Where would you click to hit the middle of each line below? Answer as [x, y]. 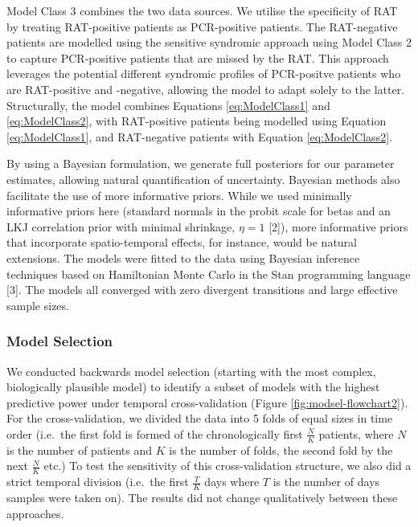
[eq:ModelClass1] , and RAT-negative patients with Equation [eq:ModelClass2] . [199, 136]
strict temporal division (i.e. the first [98, 482]
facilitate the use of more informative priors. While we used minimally [179, 195]
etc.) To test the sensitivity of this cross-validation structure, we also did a [227, 466]
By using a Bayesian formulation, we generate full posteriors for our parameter [201, 163]
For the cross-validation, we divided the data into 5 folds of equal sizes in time [200, 418]
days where [232, 482]
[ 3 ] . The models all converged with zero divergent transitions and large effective [202, 290]
